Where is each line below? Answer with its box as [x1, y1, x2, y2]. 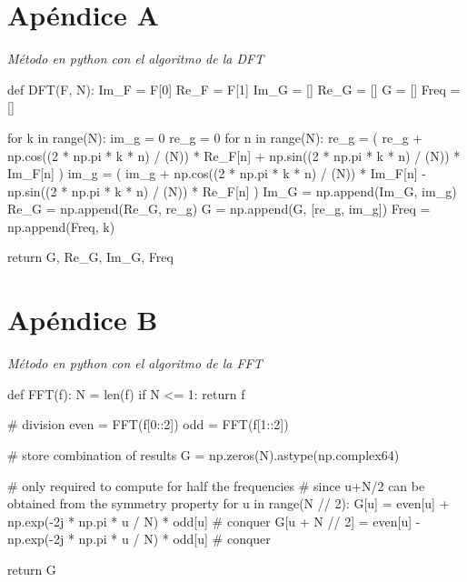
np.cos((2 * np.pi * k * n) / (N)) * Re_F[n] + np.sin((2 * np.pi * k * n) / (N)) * [7, 145, 461, 165]
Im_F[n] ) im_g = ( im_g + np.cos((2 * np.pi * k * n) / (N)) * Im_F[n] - [7, 164, 426, 183]
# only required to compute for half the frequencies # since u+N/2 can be [7, 476, 425, 495]
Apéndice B [7, 301, 158, 338]
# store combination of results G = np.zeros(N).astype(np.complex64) [7, 445, 400, 464]
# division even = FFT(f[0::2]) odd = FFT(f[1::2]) [7, 415, 289, 434]
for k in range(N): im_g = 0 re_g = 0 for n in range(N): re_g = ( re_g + [7, 127, 423, 146]
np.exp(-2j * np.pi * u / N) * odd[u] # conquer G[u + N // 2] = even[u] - [7, 511, 421, 530]
